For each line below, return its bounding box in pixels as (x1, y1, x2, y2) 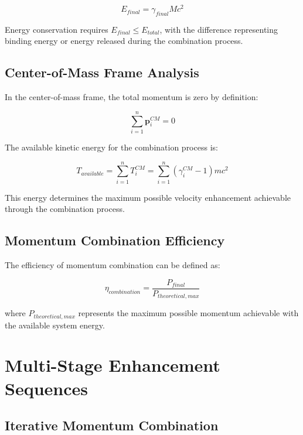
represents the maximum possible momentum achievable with (78, 307, 299, 319)
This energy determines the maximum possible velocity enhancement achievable (5, 191, 291, 203)
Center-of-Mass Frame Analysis (5, 63, 199, 81)
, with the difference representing (159, 23, 278, 35)
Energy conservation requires (5, 23, 108, 35)
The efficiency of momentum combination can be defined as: (5, 259, 220, 271)
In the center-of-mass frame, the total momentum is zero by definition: (5, 91, 258, 103)
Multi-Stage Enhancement (5, 353, 220, 377)
